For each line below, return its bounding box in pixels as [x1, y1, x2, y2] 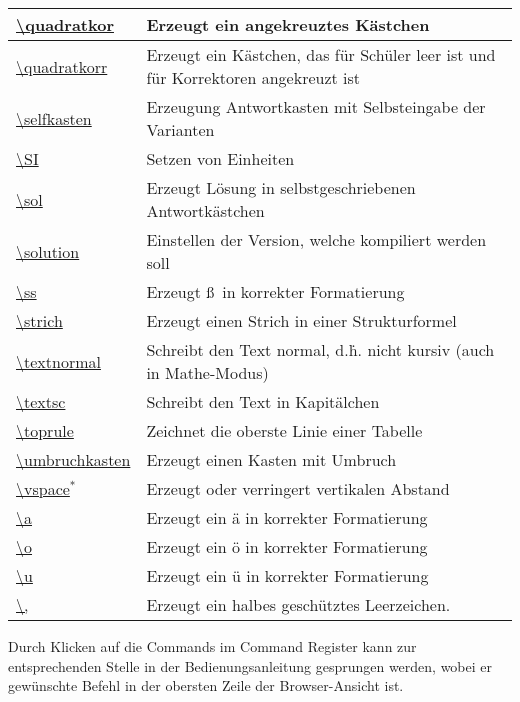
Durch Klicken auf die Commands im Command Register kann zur [8, 636, 417, 656]
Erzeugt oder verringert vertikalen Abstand [146, 477, 450, 500]
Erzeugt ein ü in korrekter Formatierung [146, 564, 429, 587]
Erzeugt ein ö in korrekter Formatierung [146, 535, 428, 558]
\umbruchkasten [16, 448, 131, 471]
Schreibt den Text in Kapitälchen [146, 390, 380, 413]
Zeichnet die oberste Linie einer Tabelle [146, 419, 423, 442]
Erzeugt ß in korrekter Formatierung [146, 280, 405, 303]
